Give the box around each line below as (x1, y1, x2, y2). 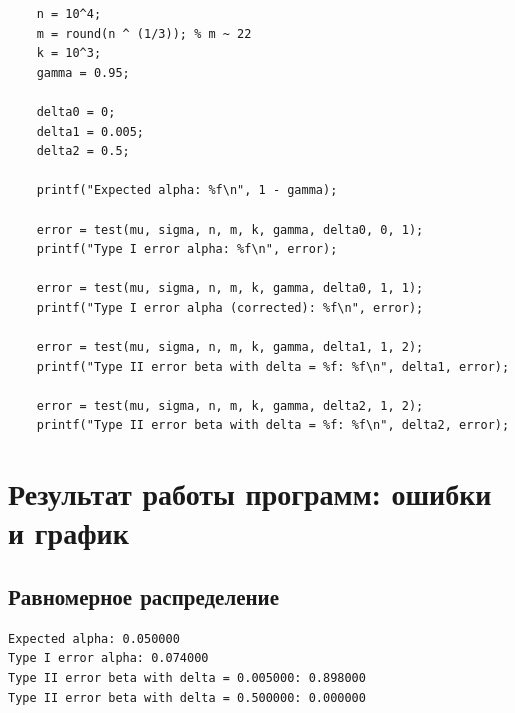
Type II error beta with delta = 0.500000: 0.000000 (8, 690, 366, 705)
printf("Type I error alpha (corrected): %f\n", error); (36, 300, 424, 315)
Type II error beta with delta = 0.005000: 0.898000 (8, 671, 366, 686)
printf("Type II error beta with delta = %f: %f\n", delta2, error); (36, 418, 510, 433)
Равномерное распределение (8, 581, 280, 612)
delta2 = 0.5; (36, 144, 130, 159)
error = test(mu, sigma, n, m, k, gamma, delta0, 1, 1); (36, 281, 424, 296)
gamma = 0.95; (36, 65, 130, 80)
